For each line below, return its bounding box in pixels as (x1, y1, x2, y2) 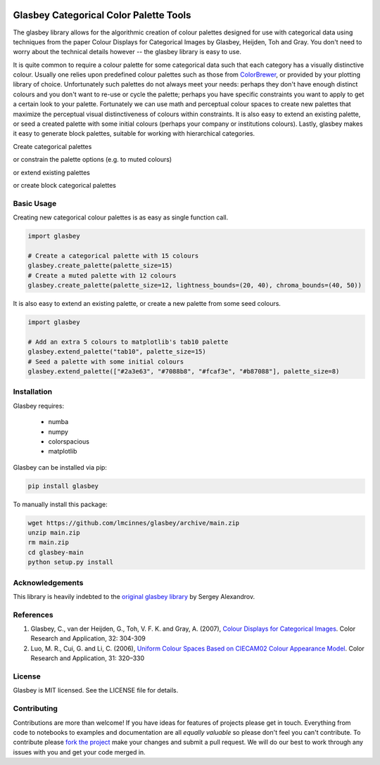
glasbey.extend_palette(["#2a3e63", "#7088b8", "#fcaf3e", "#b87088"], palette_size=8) (27, 367, 340, 375)
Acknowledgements (13, 577, 84, 587)
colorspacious (48, 437, 89, 446)
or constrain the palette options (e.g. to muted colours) (13, 155, 172, 164)
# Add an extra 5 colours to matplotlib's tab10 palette (27, 337, 229, 346)
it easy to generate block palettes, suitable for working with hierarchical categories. (13, 129, 255, 138)
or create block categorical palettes (13, 181, 116, 189)
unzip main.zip (27, 529, 80, 537)
